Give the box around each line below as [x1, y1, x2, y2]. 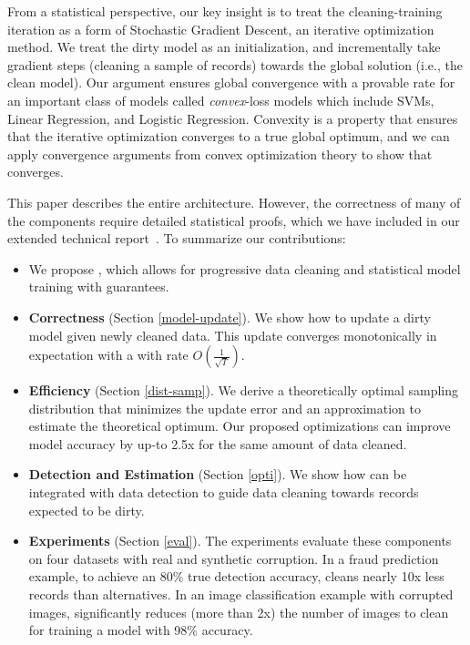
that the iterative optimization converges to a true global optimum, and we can [7, 127, 450, 146]
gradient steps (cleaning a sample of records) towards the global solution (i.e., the [7, 55, 463, 74]
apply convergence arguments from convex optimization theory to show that [7, 144, 433, 163]
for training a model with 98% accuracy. [28, 620, 253, 640]
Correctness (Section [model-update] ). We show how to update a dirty [28, 307, 431, 326]
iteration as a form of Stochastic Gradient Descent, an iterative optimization [7, 19, 434, 38]
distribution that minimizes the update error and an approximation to [28, 398, 421, 417]
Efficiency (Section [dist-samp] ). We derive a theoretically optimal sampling [28, 381, 458, 400]
